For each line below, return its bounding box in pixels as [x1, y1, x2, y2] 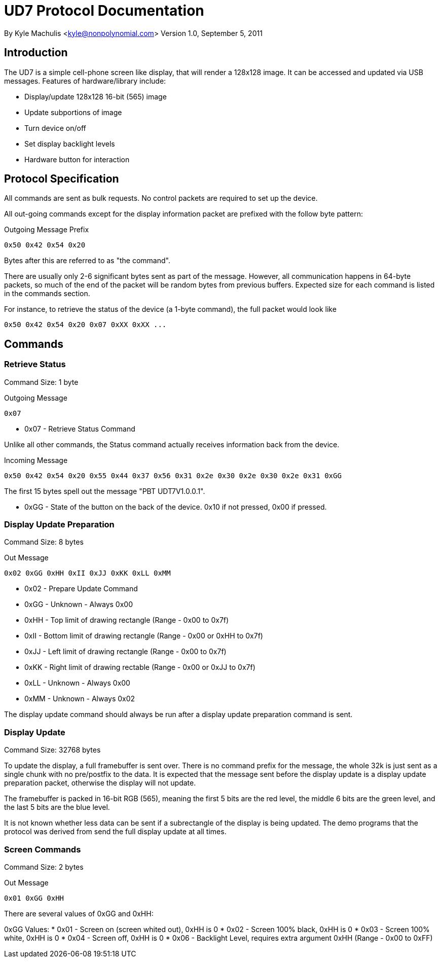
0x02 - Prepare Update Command [24, 584, 138, 593]
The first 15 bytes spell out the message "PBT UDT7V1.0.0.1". [4, 486, 205, 495]
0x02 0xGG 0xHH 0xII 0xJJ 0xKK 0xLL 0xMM [4, 569, 171, 578]
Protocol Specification [4, 172, 119, 186]
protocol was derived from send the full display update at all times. [4, 827, 227, 836]
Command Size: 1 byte [4, 377, 79, 386]
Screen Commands [4, 844, 81, 854]
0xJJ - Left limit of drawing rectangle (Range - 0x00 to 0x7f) [24, 647, 227, 656]
